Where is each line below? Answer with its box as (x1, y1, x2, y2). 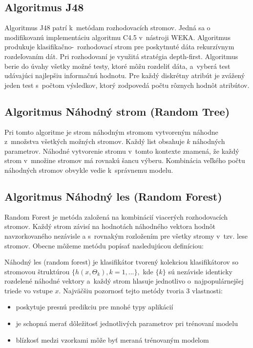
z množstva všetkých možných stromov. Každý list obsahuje (4, 136, 185, 146)
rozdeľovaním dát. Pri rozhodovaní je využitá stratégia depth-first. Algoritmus (4, 51, 238, 61)
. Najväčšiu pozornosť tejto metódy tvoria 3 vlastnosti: (59, 285, 223, 295)
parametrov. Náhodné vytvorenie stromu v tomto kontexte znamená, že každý (4, 145, 239, 156)
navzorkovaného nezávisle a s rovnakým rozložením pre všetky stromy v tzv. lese (4, 230, 248, 241)
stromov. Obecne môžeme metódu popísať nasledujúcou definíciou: (4, 240, 204, 250)
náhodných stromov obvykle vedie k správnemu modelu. (4, 164, 173, 175)
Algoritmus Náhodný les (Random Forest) (4, 188, 222, 204)
